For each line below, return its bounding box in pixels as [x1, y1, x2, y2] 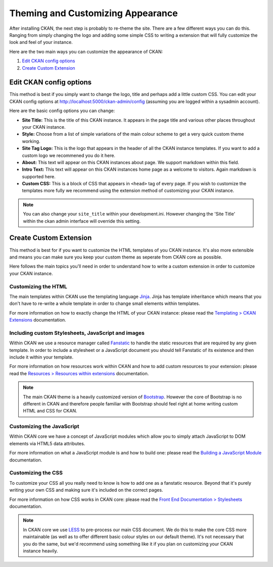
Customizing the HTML [9, 283, 68, 290]
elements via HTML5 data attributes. [9, 440, 85, 446]
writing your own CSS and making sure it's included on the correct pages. [9, 487, 163, 493]
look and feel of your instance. [9, 39, 73, 45]
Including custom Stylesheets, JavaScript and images [9, 329, 145, 336]
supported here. [22, 173, 56, 179]
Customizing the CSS [9, 470, 63, 477]
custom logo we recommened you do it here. [22, 152, 116, 159]
